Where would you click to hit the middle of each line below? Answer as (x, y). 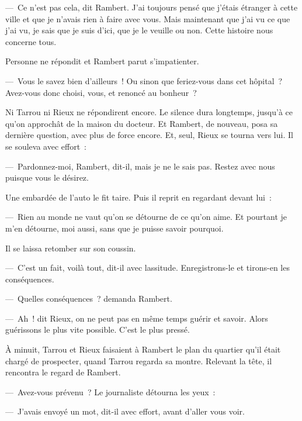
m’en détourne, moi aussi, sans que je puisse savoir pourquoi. (114, 228)
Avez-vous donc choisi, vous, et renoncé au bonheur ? (101, 92)
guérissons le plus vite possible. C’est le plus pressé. (98, 329)
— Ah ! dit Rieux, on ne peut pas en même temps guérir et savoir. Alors (137, 318)
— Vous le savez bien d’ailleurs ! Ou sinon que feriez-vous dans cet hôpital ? (144, 80)
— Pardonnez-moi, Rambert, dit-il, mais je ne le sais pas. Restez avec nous (140, 166)
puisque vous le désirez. (47, 177)
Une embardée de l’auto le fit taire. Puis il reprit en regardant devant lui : (138, 197)
